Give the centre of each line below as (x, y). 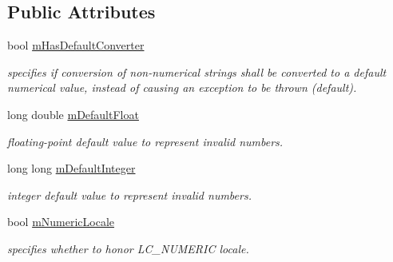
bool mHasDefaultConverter (76, 45)
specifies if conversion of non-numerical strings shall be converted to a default (197, 71)
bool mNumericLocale (61, 222)
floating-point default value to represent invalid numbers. (145, 141)
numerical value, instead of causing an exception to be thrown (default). (182, 87)
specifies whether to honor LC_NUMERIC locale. (128, 248)
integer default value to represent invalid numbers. (129, 195)
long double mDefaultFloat (73, 114)
